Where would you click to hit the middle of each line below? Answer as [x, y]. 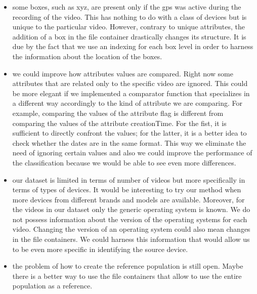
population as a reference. [52, 286]
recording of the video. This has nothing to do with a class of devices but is [130, 16]
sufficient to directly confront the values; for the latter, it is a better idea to [130, 133]
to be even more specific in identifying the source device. [100, 249]
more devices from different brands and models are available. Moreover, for [128, 199]
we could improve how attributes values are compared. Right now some [123, 73]
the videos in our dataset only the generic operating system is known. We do [131, 209]
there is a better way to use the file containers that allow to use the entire [127, 276]
